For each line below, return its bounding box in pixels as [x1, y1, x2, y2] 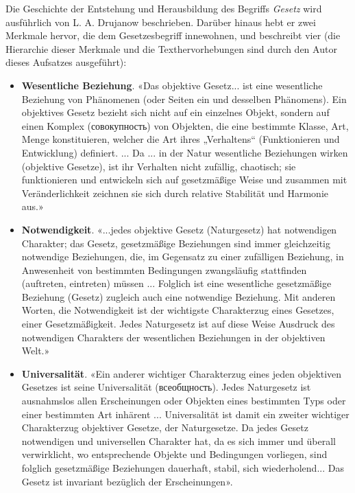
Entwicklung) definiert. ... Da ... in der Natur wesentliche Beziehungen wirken [21, 145, 348, 159]
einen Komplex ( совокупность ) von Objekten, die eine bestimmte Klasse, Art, [21, 118, 349, 133]
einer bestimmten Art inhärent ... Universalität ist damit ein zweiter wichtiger [21, 406, 350, 421]
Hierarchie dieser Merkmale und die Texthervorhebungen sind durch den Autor [5, 41, 337, 56]
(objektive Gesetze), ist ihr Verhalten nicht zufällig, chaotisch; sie [21, 159, 296, 173]
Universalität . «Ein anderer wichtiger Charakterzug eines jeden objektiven [21, 366, 342, 380]
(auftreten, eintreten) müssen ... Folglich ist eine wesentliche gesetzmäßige [21, 276, 332, 290]
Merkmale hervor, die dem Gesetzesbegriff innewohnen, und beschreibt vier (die [5, 28, 341, 43]
